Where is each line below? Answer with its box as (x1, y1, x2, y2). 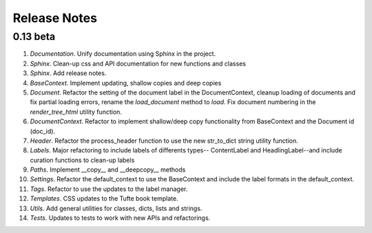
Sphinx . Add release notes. (30, 69, 107, 77)
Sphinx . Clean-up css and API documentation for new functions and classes (30, 59, 246, 68)
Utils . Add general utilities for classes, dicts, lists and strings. (30, 204, 203, 212)
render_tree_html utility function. (30, 108, 122, 116)
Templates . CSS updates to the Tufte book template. (30, 194, 178, 203)
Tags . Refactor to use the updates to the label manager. (30, 185, 188, 193)
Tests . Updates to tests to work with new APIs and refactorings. (30, 214, 211, 222)
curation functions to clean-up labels (30, 156, 135, 164)
